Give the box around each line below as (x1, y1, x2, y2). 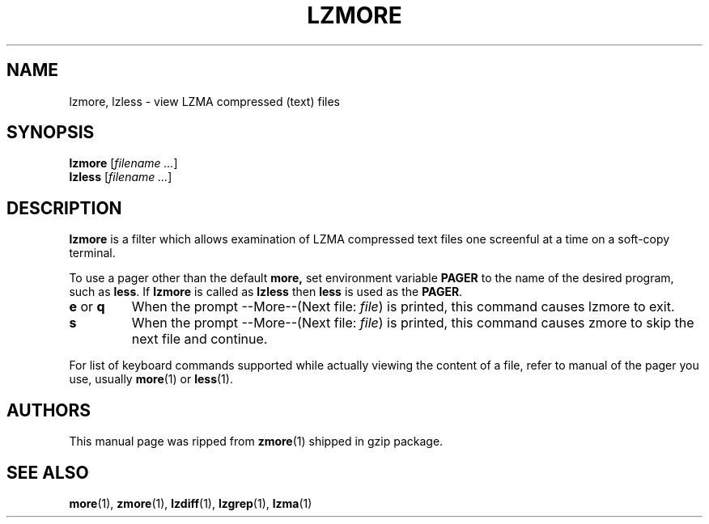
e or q (69, 298, 105, 315)
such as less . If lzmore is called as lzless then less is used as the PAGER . (69, 285, 463, 299)
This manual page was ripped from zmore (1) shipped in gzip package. (69, 434, 444, 449)
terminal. (69, 246, 116, 260)
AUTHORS (6, 399, 91, 420)
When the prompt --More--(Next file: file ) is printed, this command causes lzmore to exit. (131, 298, 675, 315)
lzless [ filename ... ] (69, 170, 172, 184)
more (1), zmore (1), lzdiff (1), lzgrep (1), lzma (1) (69, 496, 312, 510)
